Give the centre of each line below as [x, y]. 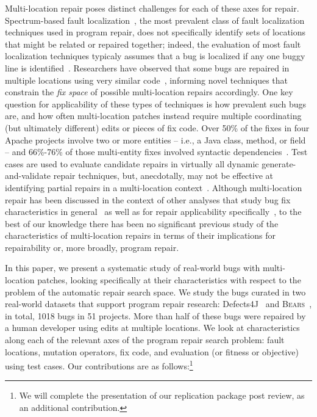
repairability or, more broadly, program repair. [92, 247]
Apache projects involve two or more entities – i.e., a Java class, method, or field [155, 140]
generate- [279, 163]
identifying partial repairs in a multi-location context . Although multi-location [154, 187]
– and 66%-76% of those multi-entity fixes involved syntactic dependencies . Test [156, 152]
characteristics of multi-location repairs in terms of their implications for [140, 235]
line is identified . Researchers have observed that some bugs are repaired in [147, 67]
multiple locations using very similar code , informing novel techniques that [147, 80]
